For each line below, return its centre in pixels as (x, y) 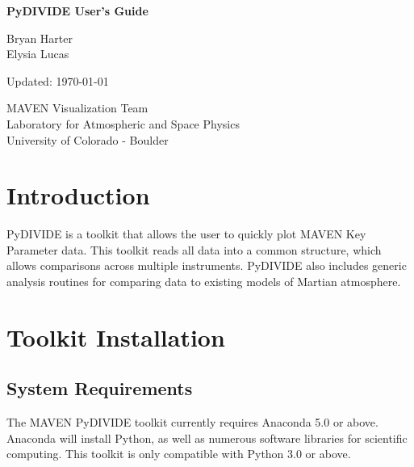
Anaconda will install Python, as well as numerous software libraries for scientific (207, 438)
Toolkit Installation (116, 337)
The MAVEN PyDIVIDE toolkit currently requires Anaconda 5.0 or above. (192, 422)
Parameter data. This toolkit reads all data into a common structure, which (194, 249)
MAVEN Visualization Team (77, 108)
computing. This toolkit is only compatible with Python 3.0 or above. (179, 454)
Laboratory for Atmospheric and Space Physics (123, 123)
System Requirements (100, 388)
